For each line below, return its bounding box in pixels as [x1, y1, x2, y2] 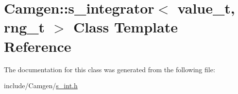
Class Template [73, 17, 178, 37]
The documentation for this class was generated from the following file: [4, 64, 215, 74]
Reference [4, 36, 71, 56]
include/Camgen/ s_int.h [4, 80, 78, 91]
